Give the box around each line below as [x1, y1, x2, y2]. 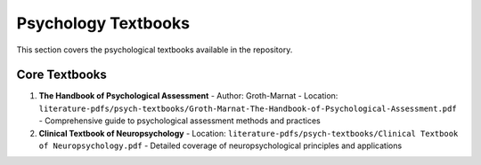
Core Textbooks [16, 67, 107, 82]
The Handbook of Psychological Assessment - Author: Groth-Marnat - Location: [38, 90, 338, 101]
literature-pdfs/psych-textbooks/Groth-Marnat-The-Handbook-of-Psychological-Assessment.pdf [38, 103, 458, 114]
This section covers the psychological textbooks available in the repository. [16, 44, 293, 55]
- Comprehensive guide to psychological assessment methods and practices [38, 115, 321, 126]
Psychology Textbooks [16, 13, 191, 33]
